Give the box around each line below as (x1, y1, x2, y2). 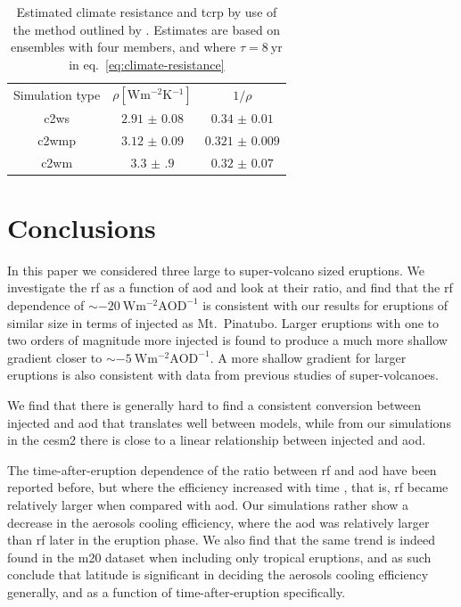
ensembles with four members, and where (10, 37, 236, 56)
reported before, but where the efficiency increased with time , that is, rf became (7, 478, 449, 496)
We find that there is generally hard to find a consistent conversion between (7, 395, 422, 414)
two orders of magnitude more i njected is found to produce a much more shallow (7, 331, 448, 349)
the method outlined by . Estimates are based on (12, 20, 281, 38)
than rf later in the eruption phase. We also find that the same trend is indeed (7, 530, 436, 549)
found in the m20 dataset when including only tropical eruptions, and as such (7, 547, 432, 566)
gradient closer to (7, 348, 103, 366)
